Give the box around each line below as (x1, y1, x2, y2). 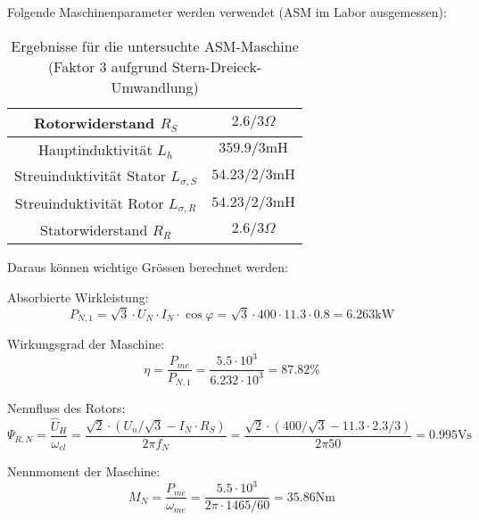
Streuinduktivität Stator (14, 164, 166, 186)
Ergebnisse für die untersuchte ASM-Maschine (11, 35, 299, 56)
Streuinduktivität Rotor (14, 192, 164, 213)
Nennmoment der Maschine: (7, 462, 161, 481)
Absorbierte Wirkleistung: (7, 288, 149, 307)
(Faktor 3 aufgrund (47, 55, 168, 77)
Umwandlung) (111, 76, 199, 97)
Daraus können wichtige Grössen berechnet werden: (7, 258, 288, 277)
